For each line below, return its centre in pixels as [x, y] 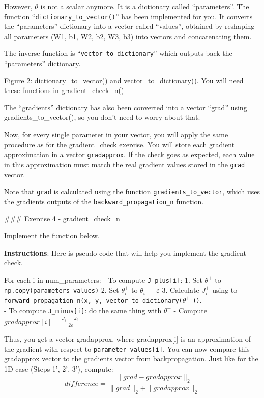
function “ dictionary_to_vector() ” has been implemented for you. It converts [128, 16]
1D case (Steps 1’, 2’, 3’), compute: [59, 368]
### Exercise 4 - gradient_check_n [62, 218]
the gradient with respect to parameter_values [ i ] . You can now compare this [127, 348]
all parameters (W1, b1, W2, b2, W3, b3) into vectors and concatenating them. [128, 36]
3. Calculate [181, 289]
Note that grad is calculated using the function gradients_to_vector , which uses [132, 191]
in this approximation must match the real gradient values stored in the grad [125, 164]
